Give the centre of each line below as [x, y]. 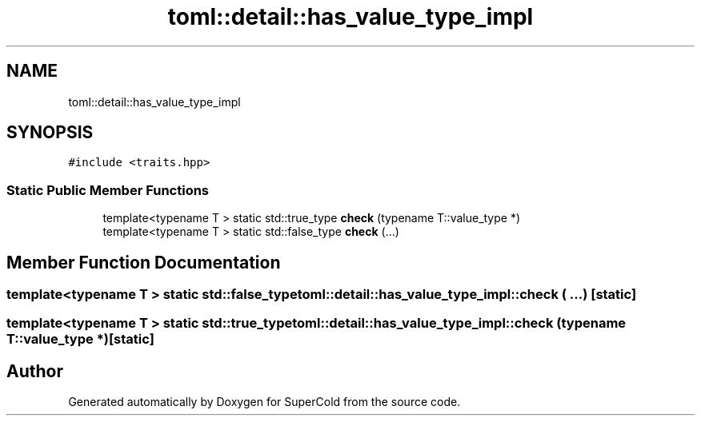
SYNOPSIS [50, 133]
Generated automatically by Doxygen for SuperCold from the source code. [264, 402]
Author [35, 371]
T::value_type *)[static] [80, 339]
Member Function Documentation [144, 262]
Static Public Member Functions [108, 190]
